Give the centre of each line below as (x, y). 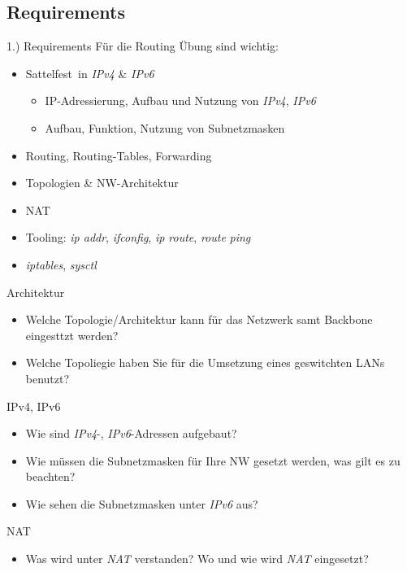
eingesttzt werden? (72, 335)
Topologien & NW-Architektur (102, 183)
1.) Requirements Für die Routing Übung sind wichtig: (143, 46)
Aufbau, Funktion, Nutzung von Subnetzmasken (165, 127)
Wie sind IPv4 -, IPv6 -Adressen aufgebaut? (131, 433)
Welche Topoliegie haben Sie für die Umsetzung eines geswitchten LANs (205, 362)
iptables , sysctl (61, 264)
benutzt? (48, 378)
